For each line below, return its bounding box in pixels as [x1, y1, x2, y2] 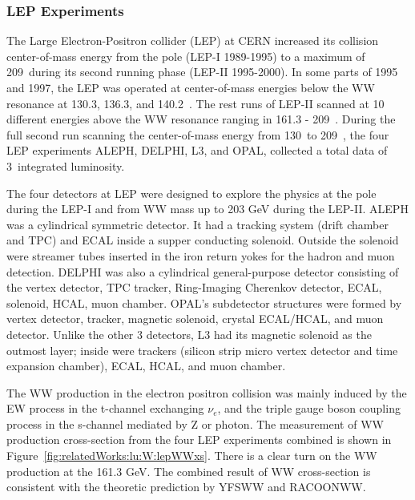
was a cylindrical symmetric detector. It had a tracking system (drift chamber [6, 216, 389, 232]
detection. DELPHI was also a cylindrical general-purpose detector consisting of [6, 263, 399, 280]
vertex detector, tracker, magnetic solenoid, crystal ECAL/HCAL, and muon [6, 310, 384, 327]
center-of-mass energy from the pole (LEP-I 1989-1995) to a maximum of [6, 47, 365, 64]
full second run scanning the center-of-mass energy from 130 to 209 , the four [6, 126, 389, 143]
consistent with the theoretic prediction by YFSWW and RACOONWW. [6, 478, 366, 495]
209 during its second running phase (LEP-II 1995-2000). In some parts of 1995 [6, 63, 398, 80]
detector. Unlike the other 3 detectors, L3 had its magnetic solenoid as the [6, 325, 372, 342]
